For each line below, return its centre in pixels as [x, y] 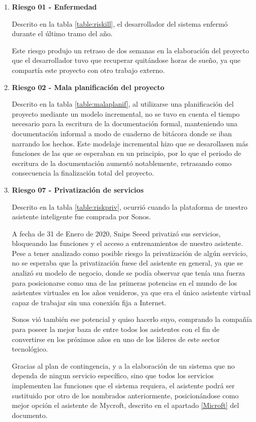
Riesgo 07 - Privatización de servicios [78, 189]
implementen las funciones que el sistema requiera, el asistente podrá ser [123, 385]
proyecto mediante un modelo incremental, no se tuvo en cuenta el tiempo [126, 113]
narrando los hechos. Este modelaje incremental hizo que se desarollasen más [130, 143]
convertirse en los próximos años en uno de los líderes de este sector [116, 339]
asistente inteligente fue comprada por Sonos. [81, 217]
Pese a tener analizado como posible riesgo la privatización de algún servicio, [130, 253]
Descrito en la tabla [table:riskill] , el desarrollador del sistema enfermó [120, 23]
